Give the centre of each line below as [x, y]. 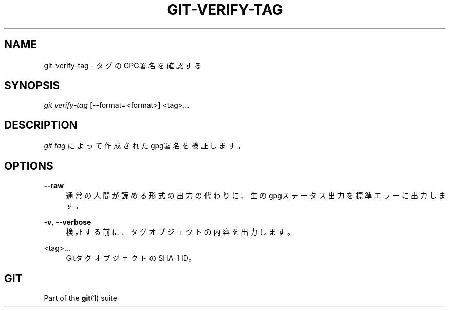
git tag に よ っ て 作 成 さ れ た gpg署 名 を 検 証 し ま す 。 [144, 146]
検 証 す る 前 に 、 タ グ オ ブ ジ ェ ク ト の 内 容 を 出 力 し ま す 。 [180, 232]
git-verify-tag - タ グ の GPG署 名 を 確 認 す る [123, 65]
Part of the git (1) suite [80, 298]
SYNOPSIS [32, 86]
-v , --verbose [68, 222]
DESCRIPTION [41, 125]
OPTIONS [29, 166]
